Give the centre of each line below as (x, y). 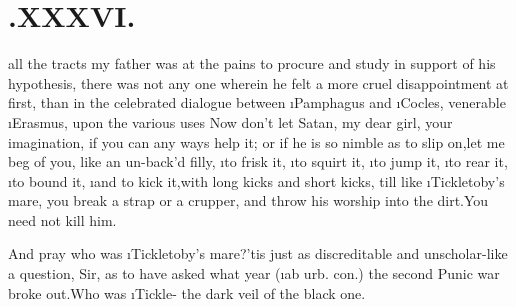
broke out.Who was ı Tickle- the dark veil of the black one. (187, 292)
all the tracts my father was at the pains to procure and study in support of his (252, 63)
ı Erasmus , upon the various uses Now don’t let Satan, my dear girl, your (230, 121)
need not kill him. (62, 219)
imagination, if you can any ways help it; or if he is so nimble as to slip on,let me (256, 141)
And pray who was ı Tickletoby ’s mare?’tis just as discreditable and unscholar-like (258, 253)
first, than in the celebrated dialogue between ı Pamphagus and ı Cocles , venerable (257, 102)
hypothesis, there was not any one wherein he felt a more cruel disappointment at (258, 82)
